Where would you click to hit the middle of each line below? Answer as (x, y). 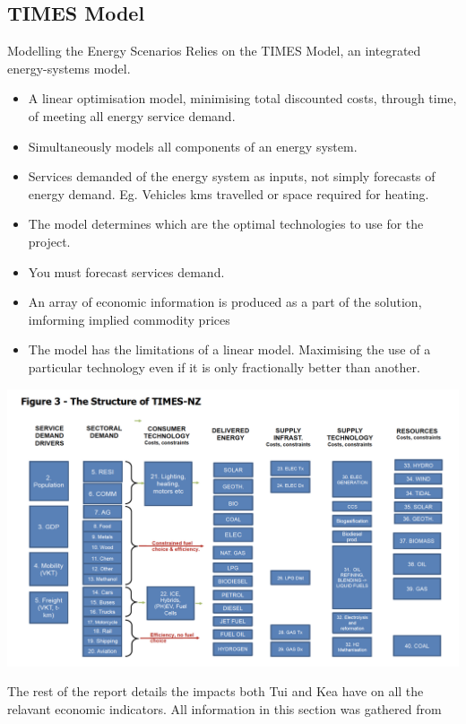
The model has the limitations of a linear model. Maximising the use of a (229, 349)
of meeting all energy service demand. (132, 115)
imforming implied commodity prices (129, 319)
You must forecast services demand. (126, 271)
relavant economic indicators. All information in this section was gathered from (224, 708)
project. (49, 241)
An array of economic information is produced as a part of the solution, (225, 302)
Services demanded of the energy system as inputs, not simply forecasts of (232, 176)
